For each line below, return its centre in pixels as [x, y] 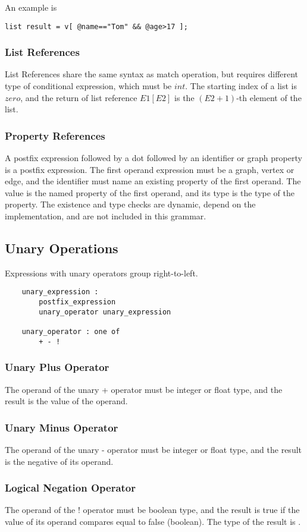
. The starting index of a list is [241, 86]
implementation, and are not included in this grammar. [106, 216]
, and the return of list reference [79, 97]
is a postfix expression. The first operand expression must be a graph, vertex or [150, 169]
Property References [55, 135]
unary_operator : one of [71, 332]
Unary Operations [62, 248]
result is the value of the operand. [66, 401]
